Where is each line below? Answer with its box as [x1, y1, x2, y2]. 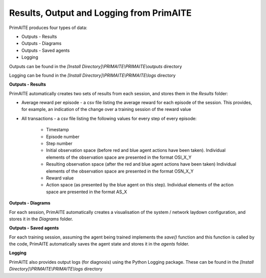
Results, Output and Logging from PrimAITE [9, 7, 192, 18]
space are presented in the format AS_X [46, 189, 128, 195]
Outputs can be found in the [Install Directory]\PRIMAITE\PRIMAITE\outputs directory [9, 63, 182, 69]
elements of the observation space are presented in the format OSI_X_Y [46, 154, 192, 160]
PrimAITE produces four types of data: [9, 25, 88, 31]
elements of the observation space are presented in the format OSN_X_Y [46, 168, 194, 174]
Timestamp [46, 127, 69, 133]
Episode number [46, 134, 80, 139]
